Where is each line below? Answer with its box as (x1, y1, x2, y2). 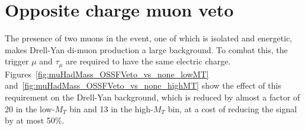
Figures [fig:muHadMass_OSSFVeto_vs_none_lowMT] (5, 67, 209, 80)
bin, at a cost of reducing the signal (168, 102, 297, 115)
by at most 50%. (5, 114, 65, 126)
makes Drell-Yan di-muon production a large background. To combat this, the (5, 43, 288, 56)
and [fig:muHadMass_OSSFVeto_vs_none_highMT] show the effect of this (5, 79, 281, 92)
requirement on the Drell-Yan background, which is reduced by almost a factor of (5, 90, 300, 103)
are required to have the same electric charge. (66, 55, 231, 67)
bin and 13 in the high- (69, 102, 153, 115)
